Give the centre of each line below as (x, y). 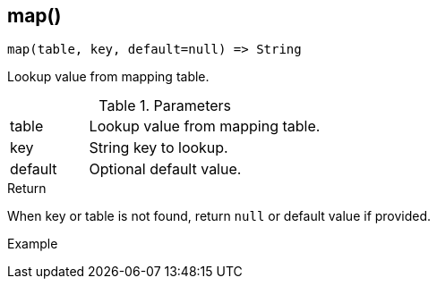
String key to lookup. (159, 148)
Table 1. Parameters (165, 106)
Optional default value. (165, 169)
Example (33, 244)
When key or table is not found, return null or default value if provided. (219, 216)
